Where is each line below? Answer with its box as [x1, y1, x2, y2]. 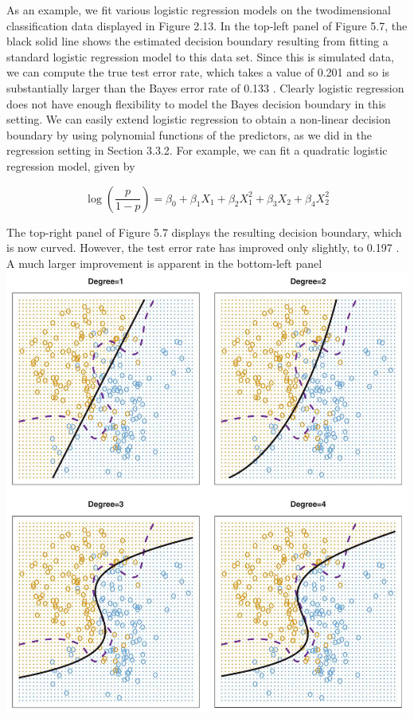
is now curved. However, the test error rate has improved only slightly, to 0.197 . [6, 239, 400, 256]
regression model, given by [6, 157, 135, 174]
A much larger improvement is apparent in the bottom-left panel [6, 254, 322, 271]
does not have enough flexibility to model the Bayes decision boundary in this [6, 95, 386, 112]
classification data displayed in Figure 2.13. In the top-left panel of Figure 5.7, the [6, 17, 408, 33]
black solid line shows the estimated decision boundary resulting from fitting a [6, 33, 389, 49]
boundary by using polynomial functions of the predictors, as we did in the [6, 126, 372, 143]
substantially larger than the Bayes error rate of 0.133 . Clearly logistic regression [6, 79, 404, 96]
